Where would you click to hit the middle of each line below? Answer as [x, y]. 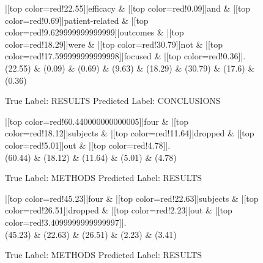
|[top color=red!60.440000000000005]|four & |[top [97, 121]
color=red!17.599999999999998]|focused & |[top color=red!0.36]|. [125, 56]
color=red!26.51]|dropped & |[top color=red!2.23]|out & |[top [119, 210]
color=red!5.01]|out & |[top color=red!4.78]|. [88, 145]
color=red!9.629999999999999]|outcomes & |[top [94, 32]
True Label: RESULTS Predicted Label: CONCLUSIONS [113, 101]
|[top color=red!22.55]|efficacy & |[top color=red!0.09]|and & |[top [128, 8]
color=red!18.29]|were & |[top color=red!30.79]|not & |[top [114, 44]
